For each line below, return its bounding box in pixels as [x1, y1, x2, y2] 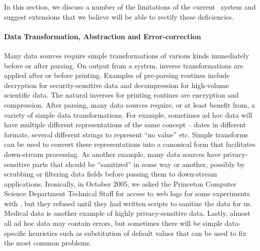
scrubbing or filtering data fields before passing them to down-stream [4, 169, 217, 179]
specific [4, 227, 27, 238]
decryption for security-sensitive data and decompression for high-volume [4, 79, 229, 90]
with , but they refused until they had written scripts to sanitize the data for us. [4, 198, 252, 208]
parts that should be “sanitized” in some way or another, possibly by [32, 158, 245, 169]
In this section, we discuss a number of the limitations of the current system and [4, 2, 256, 12]
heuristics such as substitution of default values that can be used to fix [28, 227, 246, 238]
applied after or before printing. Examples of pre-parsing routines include [4, 70, 230, 80]
